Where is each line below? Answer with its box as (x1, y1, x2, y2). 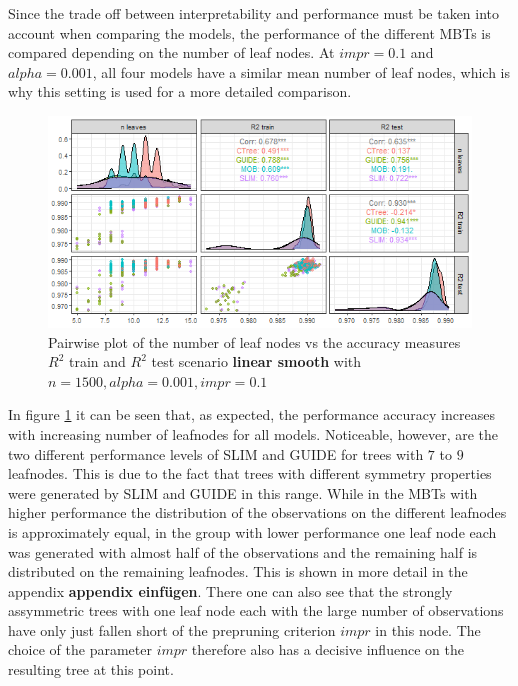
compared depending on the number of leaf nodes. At (8, 42, 335, 63)
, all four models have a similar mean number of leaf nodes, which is (92, 61, 510, 82)
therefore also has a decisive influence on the (191, 639, 464, 660)
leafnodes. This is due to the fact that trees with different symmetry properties (8, 463, 492, 484)
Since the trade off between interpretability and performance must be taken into (8, 3, 500, 23)
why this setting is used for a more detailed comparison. (8, 81, 352, 102)
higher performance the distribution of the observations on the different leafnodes (8, 502, 507, 523)
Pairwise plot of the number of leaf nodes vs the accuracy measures (48, 331, 461, 352)
